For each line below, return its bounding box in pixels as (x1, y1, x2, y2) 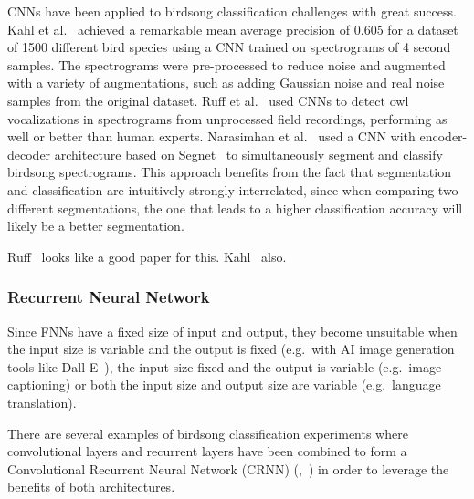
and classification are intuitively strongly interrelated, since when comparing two (7, 180, 458, 199)
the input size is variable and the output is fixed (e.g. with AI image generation (7, 339, 455, 359)
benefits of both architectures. (7, 477, 175, 496)
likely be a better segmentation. (7, 216, 184, 235)
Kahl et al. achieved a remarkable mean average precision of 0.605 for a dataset (7, 19, 458, 38)
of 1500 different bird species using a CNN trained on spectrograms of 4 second (7, 37, 451, 57)
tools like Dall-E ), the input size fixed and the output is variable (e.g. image (7, 357, 442, 376)
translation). (7, 392, 77, 411)
